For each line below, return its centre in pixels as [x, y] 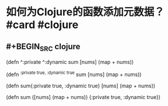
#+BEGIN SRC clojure [43, 47]
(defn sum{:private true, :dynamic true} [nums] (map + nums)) [81, 86]
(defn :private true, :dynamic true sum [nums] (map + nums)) [74, 74]
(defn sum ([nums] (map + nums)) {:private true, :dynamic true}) [83, 97]
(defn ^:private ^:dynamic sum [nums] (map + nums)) [70, 62]
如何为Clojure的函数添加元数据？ [85, 12]
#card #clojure [42, 25]
